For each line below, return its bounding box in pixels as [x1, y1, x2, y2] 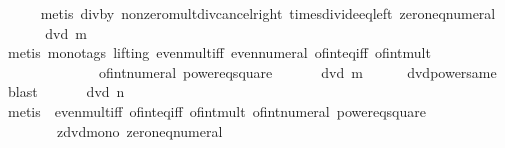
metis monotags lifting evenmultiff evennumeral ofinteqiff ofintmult [7, 42, 431, 63]
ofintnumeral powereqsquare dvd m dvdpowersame [98, 61, 497, 82]
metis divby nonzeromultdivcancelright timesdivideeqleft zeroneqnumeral [40, 3, 496, 23]
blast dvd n [7, 81, 125, 102]
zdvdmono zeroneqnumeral [56, 120, 223, 141]
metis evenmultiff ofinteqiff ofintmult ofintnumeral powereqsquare [7, 100, 426, 121]
